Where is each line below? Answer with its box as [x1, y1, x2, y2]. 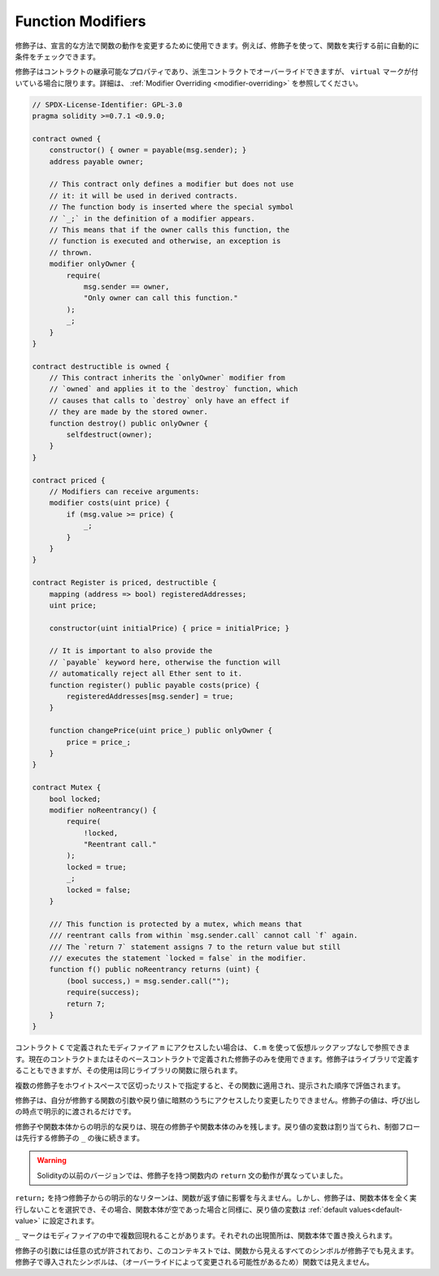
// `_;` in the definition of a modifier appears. [49, 214, 255, 223]
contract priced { [32, 476, 106, 485]
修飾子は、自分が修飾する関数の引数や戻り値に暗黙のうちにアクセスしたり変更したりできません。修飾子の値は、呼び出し [15, 1095, 420, 1105]
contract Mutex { [32, 783, 102, 792]
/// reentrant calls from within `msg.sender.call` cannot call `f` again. [49, 931, 359, 940]
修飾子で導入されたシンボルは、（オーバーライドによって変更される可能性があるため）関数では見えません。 [15, 1257, 374, 1267]
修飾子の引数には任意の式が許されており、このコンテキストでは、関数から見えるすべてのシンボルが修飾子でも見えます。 [15, 1245, 419, 1256]
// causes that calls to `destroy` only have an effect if [49, 395, 290, 405]
